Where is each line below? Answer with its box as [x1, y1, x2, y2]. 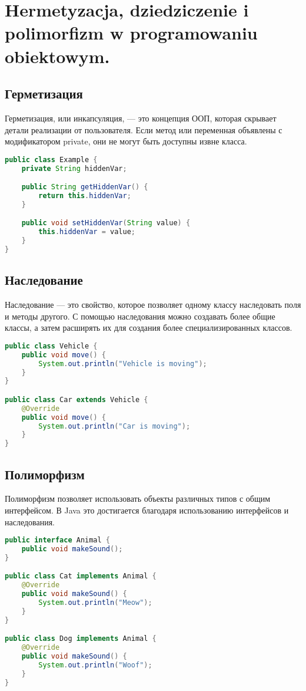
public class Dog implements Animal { [5, 634, 157, 643]
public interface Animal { [5, 536, 111, 545]
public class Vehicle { [5, 341, 98, 350]
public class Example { [5, 155, 98, 164]
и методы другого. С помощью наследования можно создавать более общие [5, 310, 275, 322]
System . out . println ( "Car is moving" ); [38, 422, 191, 430]
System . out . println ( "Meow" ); [38, 598, 152, 607]
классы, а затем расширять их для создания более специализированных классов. [5, 321, 292, 334]
